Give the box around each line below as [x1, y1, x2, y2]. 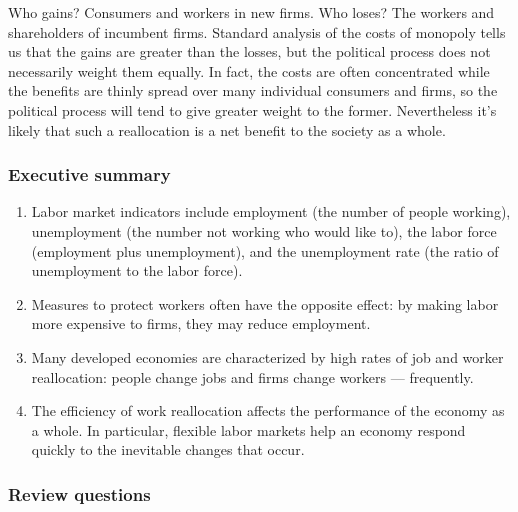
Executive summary [8, 162, 171, 187]
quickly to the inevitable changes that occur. [31, 439, 305, 460]
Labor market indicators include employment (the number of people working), [31, 201, 511, 222]
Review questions [8, 481, 151, 506]
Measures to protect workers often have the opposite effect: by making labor [31, 293, 499, 314]
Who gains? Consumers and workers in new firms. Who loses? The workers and [8, 2, 495, 22]
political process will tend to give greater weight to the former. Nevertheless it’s [8, 99, 497, 120]
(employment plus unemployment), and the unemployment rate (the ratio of [31, 240, 499, 261]
